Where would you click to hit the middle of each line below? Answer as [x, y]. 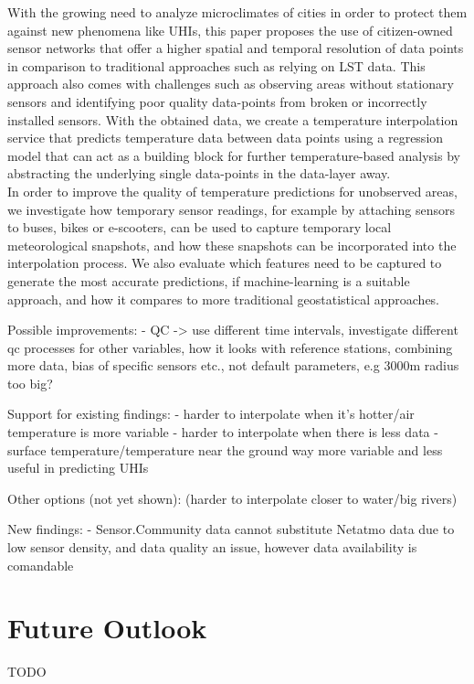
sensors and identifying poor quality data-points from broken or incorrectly [217, 101]
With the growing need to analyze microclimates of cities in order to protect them [237, 12]
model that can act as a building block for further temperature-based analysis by [234, 155]
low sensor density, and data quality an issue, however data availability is [212, 547]
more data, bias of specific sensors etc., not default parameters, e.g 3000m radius [233, 365]
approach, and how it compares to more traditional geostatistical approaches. [224, 299]
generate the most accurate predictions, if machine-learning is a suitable [209, 280]
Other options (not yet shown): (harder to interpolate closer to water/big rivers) [232, 498]
